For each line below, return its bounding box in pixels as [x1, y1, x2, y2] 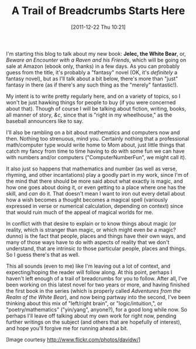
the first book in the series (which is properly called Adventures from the [6, 287, 181, 294]
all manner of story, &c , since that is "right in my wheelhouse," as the [6, 111, 173, 118]
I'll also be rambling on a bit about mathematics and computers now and [6, 129, 180, 136]
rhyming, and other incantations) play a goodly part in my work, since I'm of [6, 171, 189, 178]
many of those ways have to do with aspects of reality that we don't [6, 238, 170, 245]
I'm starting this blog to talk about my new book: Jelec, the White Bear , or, [6, 50, 186, 57]
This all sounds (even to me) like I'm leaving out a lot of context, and [6, 262, 171, 269]
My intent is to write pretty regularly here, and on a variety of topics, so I [6, 93, 181, 100]
